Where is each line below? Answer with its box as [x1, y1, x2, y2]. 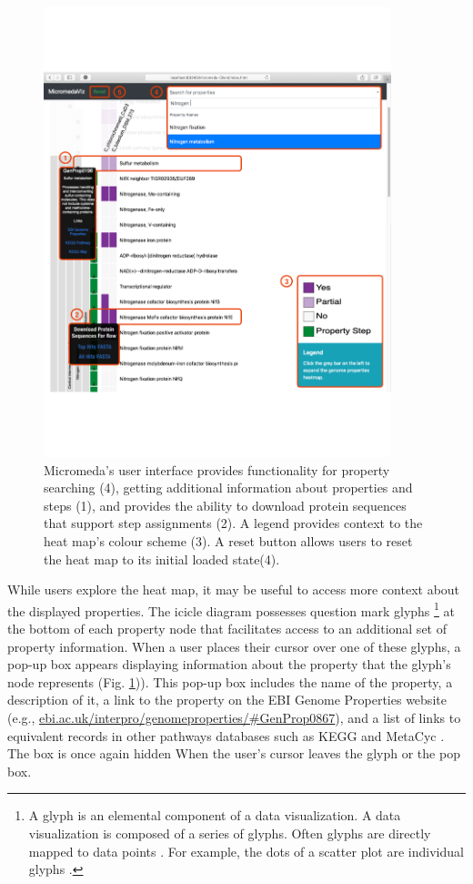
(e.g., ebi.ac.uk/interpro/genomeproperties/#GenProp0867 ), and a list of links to [7, 707, 461, 727]
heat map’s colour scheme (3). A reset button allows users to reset [44, 531, 413, 550]
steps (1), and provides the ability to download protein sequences [44, 495, 407, 514]
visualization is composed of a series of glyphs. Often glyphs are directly [28, 823, 431, 842]
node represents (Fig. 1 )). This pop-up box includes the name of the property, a [7, 672, 453, 691]
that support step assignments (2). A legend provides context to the [44, 513, 423, 533]
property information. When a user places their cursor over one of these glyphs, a [7, 636, 461, 655]
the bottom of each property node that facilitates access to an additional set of [7, 618, 447, 637]
